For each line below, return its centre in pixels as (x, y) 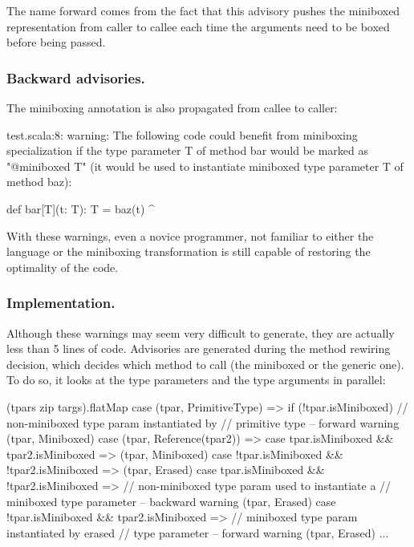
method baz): (39, 182)
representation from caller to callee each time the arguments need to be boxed (198, 26)
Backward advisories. (76, 77)
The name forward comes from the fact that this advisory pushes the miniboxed (203, 10)
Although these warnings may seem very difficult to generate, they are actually (201, 332)
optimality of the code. (63, 267)
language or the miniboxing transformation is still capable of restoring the (189, 251)
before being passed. (56, 42)
